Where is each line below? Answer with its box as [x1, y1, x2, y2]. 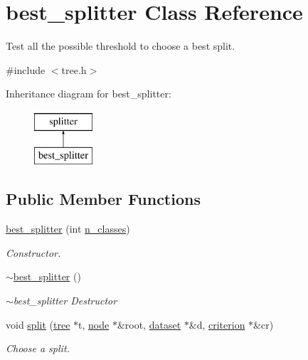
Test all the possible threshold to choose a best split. [6, 38, 235, 53]
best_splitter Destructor [13, 293, 117, 308]
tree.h [61, 62, 87, 77]
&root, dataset [117, 317, 181, 332]
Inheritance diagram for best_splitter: [6, 86, 171, 101]
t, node [78, 317, 110, 332]
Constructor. [6, 245, 61, 260]
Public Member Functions [6, 188, 201, 210]
